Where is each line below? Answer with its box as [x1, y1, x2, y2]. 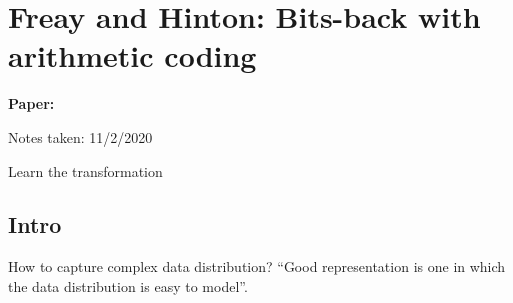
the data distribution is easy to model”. [8, 275, 248, 296]
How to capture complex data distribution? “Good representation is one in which [8, 256, 506, 277]
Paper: [8, 93, 55, 114]
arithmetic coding [8, 35, 257, 76]
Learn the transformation [8, 160, 163, 181]
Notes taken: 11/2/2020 [8, 126, 153, 147]
